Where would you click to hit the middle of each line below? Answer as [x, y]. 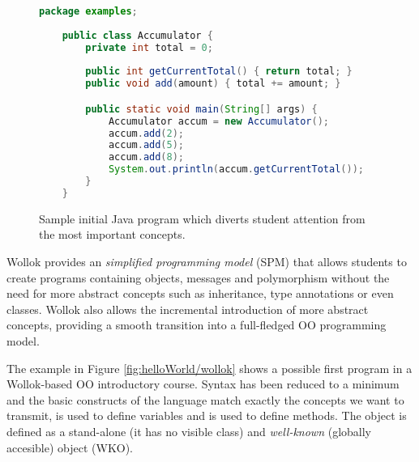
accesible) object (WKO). [70, 447]
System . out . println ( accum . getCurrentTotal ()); [236, 170]
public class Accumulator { [137, 35]
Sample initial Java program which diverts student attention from [202, 218]
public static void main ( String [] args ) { [201, 109]
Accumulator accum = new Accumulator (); [218, 121]
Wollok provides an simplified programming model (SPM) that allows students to [207, 261]
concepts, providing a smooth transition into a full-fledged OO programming [197, 325]
